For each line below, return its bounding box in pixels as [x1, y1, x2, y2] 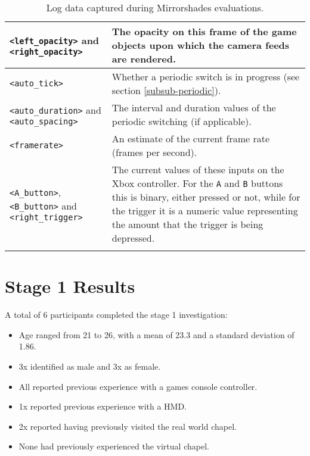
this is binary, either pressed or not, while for [111, 190, 300, 204]
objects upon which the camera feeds [111, 38, 290, 52]
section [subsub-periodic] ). [111, 83, 221, 97]
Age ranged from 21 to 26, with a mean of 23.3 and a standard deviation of [18, 328, 294, 341]
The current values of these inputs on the [111, 163, 284, 176]
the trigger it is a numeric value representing [111, 204, 298, 217]
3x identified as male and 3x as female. [18, 360, 161, 372]
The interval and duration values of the [111, 101, 276, 114]
